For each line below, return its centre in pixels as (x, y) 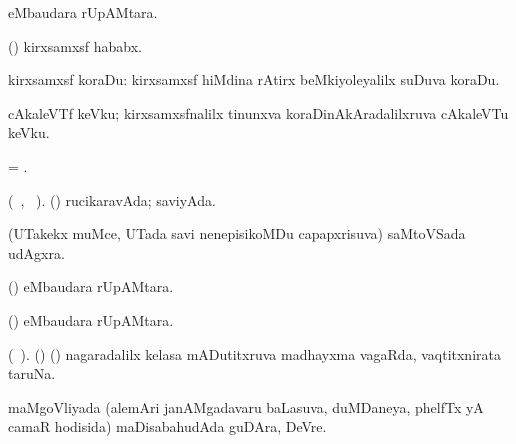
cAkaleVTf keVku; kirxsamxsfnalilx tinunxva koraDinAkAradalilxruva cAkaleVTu (258, 112)
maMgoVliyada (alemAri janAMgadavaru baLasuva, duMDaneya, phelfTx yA (246, 406)
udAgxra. (36, 252)
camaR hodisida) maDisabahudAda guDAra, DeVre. (167, 426)
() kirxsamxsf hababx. (75, 45)
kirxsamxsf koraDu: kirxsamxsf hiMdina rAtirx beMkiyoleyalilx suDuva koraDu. (254, 79)
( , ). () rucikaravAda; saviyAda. (112, 199)
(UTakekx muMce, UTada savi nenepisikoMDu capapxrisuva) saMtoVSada (237, 233)
